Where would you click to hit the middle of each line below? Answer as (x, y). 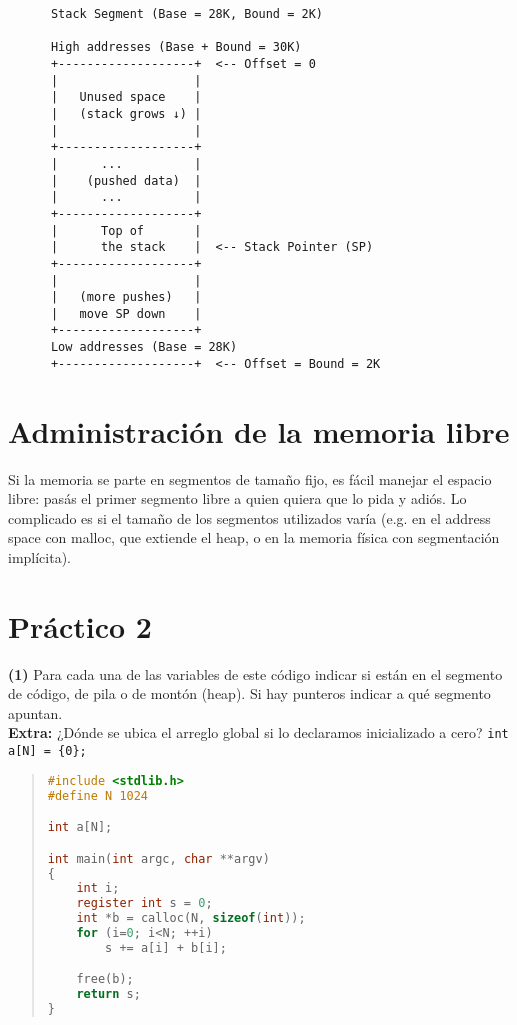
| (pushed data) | (126, 180)
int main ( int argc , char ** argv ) (158, 858)
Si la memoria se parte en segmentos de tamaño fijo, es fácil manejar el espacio (250, 478)
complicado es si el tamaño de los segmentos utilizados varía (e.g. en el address (249, 517)
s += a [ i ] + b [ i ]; (166, 947)
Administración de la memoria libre (259, 430)
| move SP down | (126, 313)
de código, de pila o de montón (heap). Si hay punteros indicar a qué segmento (249, 693)
